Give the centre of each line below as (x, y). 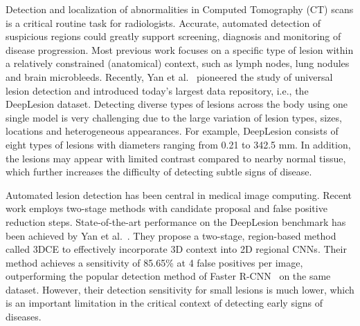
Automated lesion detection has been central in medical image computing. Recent (179, 194)
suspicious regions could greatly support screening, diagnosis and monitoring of (173, 36)
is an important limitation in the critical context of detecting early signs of (164, 303)
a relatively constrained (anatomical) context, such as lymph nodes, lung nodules (178, 63)
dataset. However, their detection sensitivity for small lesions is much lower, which (180, 289)
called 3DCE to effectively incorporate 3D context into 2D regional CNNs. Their (176, 249)
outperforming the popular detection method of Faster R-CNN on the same (168, 276)
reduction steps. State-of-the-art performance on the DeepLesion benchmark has (176, 221)
